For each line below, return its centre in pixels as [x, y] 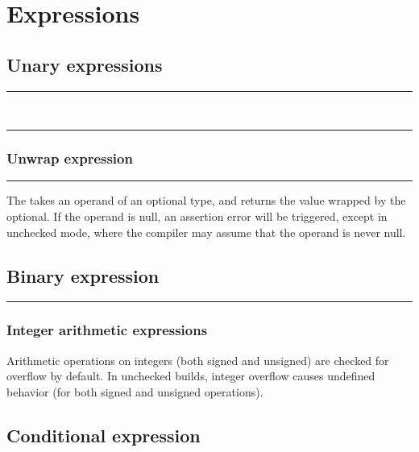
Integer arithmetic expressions [107, 330]
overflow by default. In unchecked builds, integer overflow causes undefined [191, 376]
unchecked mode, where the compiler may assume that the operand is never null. [206, 232]
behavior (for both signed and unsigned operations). [135, 391]
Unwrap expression [70, 158]
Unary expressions [85, 64]
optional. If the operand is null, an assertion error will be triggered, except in [197, 216]
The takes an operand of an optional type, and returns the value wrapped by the [206, 200]
